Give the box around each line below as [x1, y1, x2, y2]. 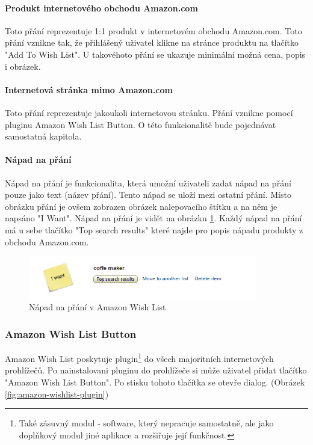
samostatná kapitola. [5, 130, 82, 143]
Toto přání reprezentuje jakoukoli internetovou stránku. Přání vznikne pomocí [5, 106, 293, 118]
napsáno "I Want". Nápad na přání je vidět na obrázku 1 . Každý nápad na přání [5, 212, 302, 224]
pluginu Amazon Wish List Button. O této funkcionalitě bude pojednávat [5, 118, 276, 130]
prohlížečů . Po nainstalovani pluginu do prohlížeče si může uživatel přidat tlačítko [5, 364, 307, 376]
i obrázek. [5, 60, 41, 72]
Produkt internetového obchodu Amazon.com [5, 1, 198, 14]
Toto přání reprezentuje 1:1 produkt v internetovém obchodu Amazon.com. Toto [5, 24, 302, 37]
